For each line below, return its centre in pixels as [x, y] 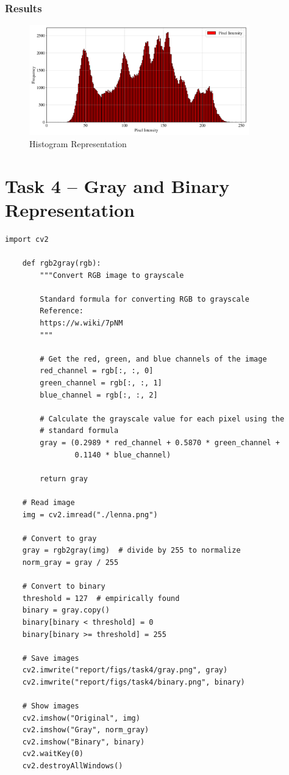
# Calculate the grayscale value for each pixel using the [162, 419]
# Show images [51, 706]
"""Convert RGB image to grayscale [112, 275]
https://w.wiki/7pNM [81, 323]
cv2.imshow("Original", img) [81, 718]
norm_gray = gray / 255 [70, 562]
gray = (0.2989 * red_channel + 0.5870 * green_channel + [160, 443]
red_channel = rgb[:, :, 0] [97, 371]
